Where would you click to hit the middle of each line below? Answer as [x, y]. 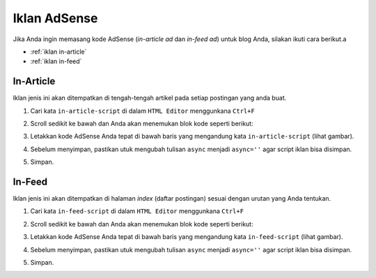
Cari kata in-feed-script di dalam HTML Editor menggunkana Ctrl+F [137, 211]
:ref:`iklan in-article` [58, 52]
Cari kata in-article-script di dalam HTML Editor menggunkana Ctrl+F [143, 111]
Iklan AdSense [55, 18]
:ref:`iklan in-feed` [56, 61]
